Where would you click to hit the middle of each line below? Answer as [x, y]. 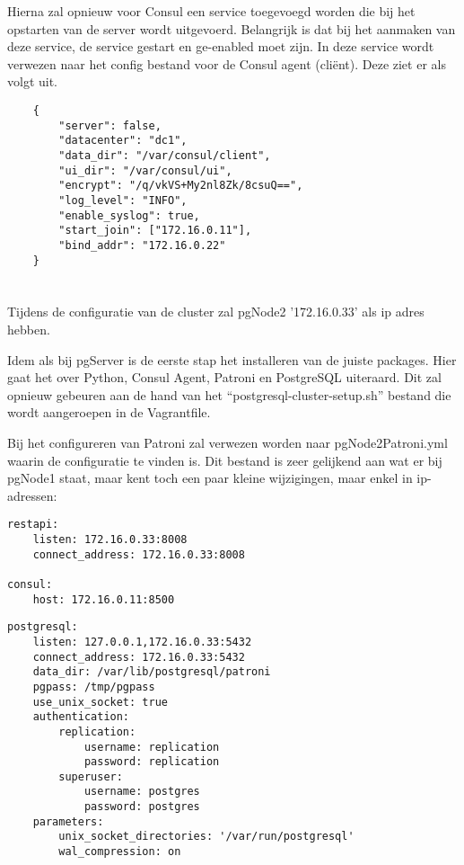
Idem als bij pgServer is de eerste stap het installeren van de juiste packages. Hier [232, 359]
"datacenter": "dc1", [123, 141]
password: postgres [142, 807]
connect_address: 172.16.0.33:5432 [139, 657]
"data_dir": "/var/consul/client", [165, 155]
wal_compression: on [120, 852]
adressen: [32, 495]
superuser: [91, 776]
